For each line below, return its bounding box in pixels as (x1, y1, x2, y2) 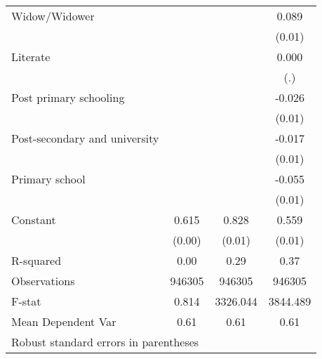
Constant (11, 211, 56, 228)
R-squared (11, 252, 62, 268)
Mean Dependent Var (11, 313, 116, 329)
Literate (11, 48, 51, 65)
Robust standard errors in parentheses (11, 334, 199, 350)
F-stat (11, 293, 41, 309)
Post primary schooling (11, 89, 125, 105)
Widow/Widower (11, 8, 95, 24)
